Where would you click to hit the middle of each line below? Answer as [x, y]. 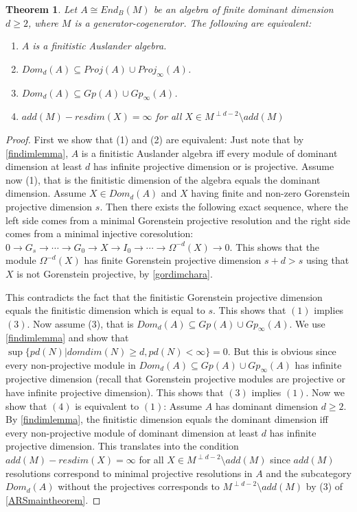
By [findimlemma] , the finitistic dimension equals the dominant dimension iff [167, 419]
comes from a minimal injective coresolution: [100, 233]
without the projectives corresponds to [139, 486]
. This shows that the [275, 246]
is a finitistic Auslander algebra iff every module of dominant [209, 153]
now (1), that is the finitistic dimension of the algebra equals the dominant [163, 179]
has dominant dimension [267, 405]
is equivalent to [107, 405]
